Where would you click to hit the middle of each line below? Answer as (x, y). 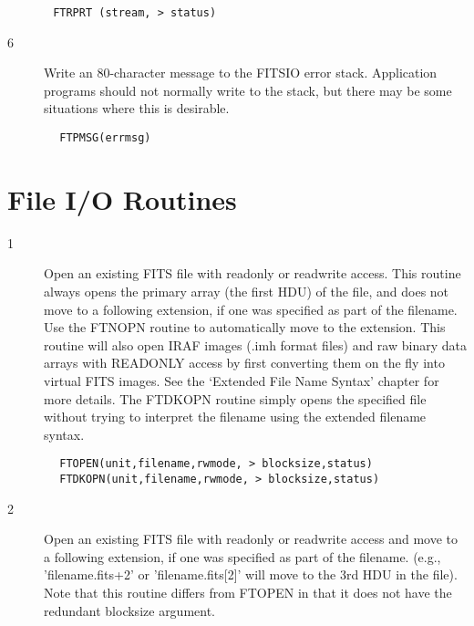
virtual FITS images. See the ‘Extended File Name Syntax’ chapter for (242, 380)
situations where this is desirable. (137, 108)
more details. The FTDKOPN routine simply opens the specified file (235, 398)
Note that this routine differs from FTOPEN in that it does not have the (248, 593)
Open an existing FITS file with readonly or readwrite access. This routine (252, 273)
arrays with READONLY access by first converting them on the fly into (244, 363)
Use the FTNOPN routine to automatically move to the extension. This (245, 327)
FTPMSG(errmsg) (105, 138)
